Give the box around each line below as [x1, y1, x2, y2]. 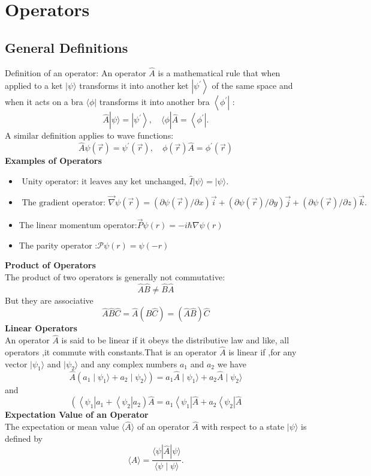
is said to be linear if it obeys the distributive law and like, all [61, 334, 289, 346]
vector [5, 357, 28, 370]
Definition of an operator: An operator [5, 66, 146, 79]
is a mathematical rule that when [158, 66, 280, 79]
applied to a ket [5, 79, 63, 92]
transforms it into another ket [79, 79, 189, 92]
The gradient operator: [22, 199, 105, 208]
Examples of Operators [5, 154, 102, 167]
